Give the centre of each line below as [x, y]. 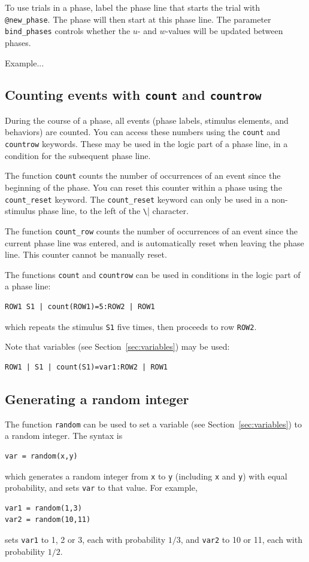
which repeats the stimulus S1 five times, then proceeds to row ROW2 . [131, 326]
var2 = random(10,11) [48, 520]
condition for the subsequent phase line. [78, 155]
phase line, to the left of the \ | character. [113, 211]
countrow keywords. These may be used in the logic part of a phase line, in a [146, 144]
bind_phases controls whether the [68, 31]
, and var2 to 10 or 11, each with [241, 540]
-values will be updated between [224, 31]
